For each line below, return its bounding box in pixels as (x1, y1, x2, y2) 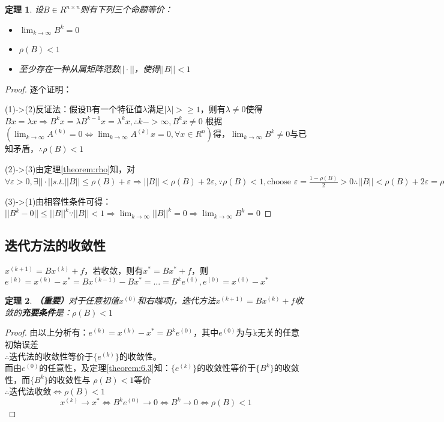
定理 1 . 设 (5, 3, 43, 15)
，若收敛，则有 (84, 264, 143, 277)
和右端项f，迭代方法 (137, 294, 216, 307)
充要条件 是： (22, 306, 72, 318)
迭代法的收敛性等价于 (9, 349, 94, 362)
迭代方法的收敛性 (5, 236, 106, 255)
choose (267, 177, 292, 186)
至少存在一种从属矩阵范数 (19, 62, 120, 75)
